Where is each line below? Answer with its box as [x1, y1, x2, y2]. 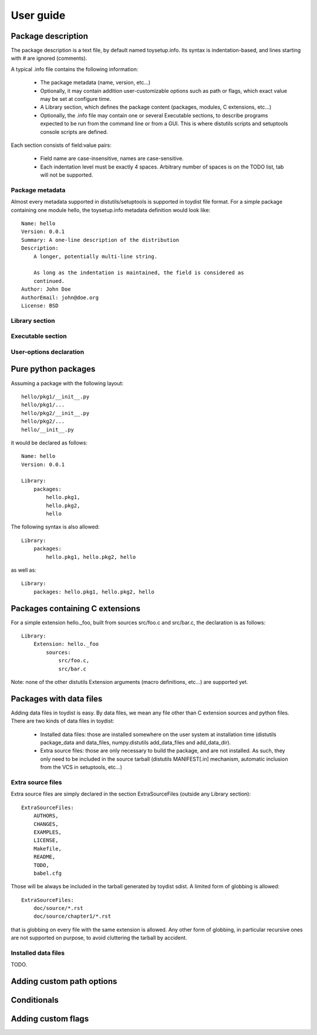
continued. [33, 278, 65, 284]
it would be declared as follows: [11, 439, 88, 446]
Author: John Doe [21, 286, 71, 293]
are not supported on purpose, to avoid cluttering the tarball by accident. [11, 934, 187, 942]
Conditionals [11, 995, 59, 1005]
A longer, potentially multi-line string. [33, 253, 158, 259]
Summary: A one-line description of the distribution [21, 237, 179, 243]
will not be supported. [40, 171, 93, 178]
